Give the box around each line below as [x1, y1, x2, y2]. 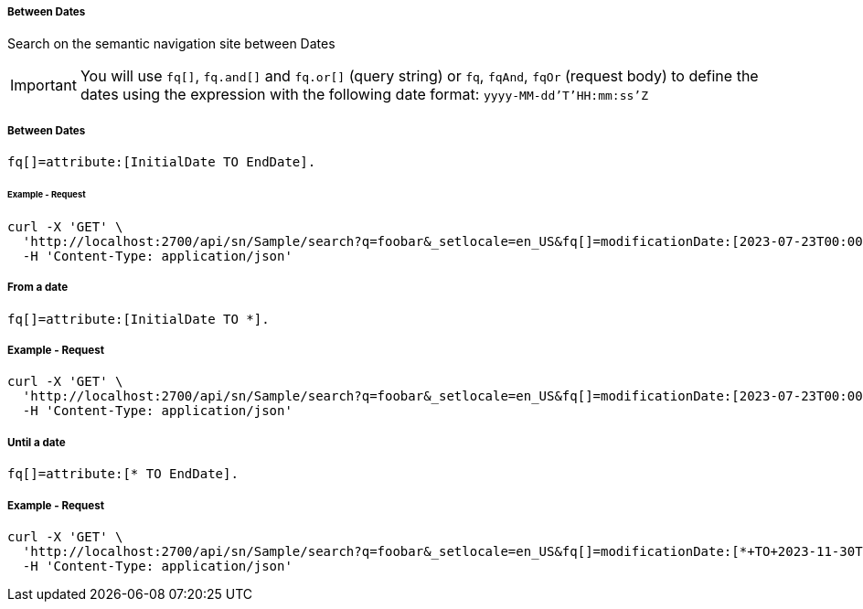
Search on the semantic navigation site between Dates [7, 36, 336, 52]
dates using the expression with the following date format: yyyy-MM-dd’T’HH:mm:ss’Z [80, 85, 648, 104]
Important [10, 76, 77, 95]
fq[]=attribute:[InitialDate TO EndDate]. [7, 155, 316, 170]
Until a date [7, 435, 66, 449]
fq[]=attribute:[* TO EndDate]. [7, 466, 239, 482]
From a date [7, 281, 69, 294]
